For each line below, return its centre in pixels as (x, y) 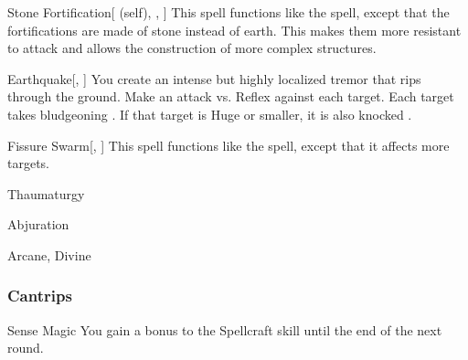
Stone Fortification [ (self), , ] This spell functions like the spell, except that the (229, 12)
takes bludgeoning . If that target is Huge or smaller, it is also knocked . (210, 114)
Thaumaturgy (46, 193)
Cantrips (40, 296)
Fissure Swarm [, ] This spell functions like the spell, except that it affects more (229, 145)
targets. (29, 163)
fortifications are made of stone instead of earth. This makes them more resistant (234, 30)
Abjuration (38, 224)
